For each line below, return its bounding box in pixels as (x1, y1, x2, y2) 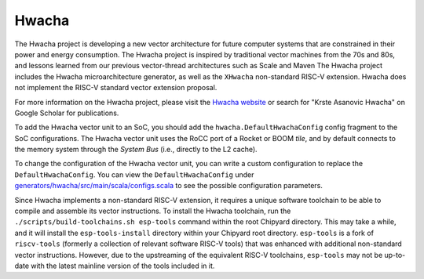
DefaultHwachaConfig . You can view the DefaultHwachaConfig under (14, 169, 254, 179)
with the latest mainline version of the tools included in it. (30, 261, 215, 270)
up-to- (384, 250, 406, 259)
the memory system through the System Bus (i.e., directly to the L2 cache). (14, 145, 258, 154)
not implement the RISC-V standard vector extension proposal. (14, 83, 217, 92)
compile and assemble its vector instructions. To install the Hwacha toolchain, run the (14, 206, 291, 216)
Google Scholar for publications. (14, 108, 119, 118)
